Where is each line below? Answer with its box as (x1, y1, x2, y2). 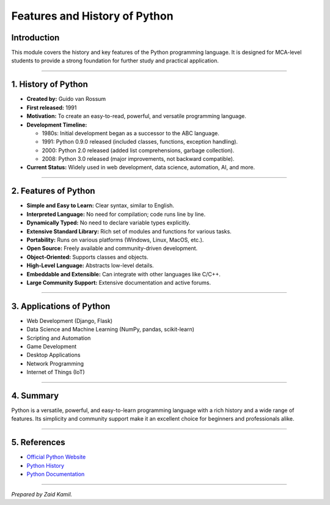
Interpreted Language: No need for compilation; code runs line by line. (26, 210, 206, 218)
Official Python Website (26, 453, 86, 461)
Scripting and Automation (26, 334, 91, 342)
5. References (11, 437, 65, 448)
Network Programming (26, 359, 84, 367)
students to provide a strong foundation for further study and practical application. (11, 57, 219, 64)
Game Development (26, 342, 77, 350)
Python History (26, 462, 64, 469)
